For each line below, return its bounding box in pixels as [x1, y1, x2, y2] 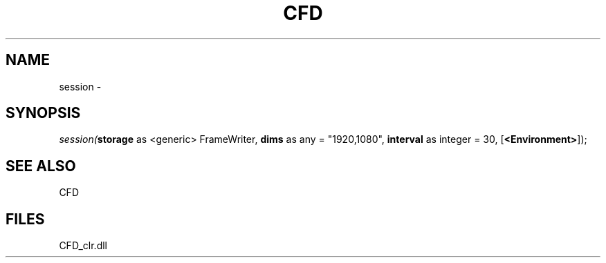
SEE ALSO [6, 157, 76, 175]
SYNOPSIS [6, 104, 81, 122]
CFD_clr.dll [59, 240, 107, 252]
